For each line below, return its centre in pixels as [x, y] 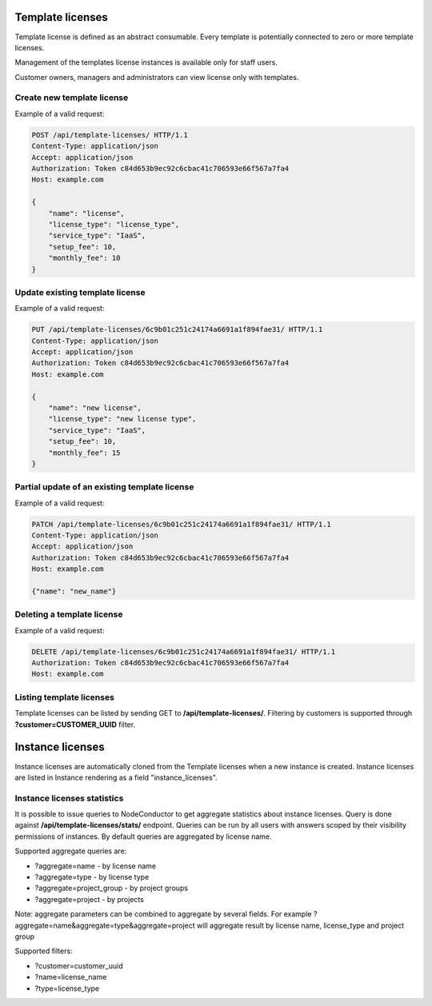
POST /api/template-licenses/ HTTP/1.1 [110, 135]
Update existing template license [80, 292]
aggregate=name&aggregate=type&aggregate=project [105, 925]
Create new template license [72, 98]
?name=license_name [71, 977]
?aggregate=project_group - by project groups [111, 888]
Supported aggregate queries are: [71, 851]
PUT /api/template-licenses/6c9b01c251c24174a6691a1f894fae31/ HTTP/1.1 [177, 329]
